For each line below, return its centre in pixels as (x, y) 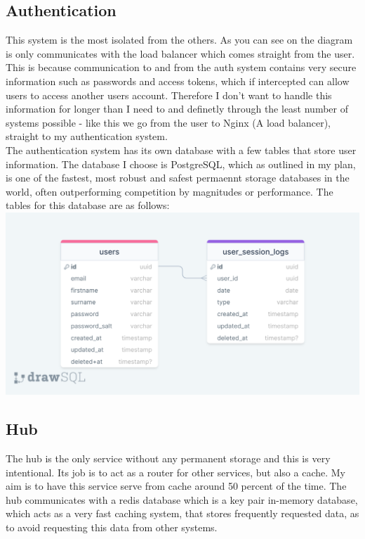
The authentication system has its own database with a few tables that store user (181, 150)
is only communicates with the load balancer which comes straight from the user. (180, 53)
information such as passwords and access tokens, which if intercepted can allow (178, 81)
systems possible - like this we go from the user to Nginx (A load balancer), (168, 122)
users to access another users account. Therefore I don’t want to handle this (169, 95)
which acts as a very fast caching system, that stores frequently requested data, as (182, 513)
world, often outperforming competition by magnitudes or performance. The (170, 191)
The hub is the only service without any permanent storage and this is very (168, 458)
